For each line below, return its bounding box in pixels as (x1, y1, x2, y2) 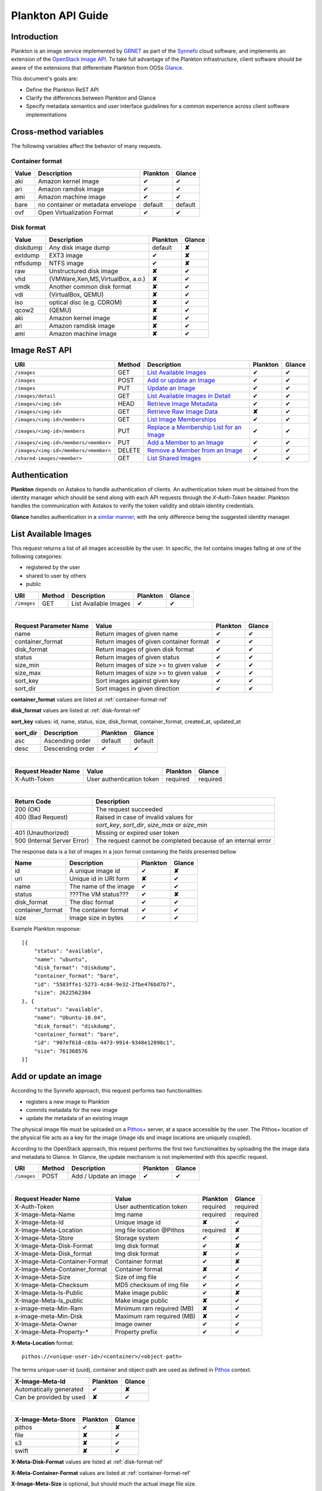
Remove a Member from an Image (147, 446, 243, 454)
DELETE (117, 446, 141, 454)
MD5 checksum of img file (114, 1280, 189, 1289)
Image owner (114, 1320, 152, 1328)
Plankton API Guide (11, 9, 109, 22)
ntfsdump (14, 259, 42, 267)
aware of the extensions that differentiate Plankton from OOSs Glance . (11, 64, 184, 71)
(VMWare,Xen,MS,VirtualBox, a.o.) (48, 274, 145, 283)
